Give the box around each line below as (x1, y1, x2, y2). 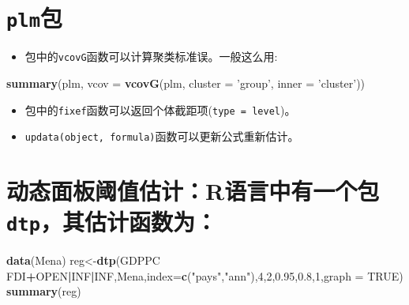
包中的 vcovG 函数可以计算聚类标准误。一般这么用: (24, 48, 278, 65)
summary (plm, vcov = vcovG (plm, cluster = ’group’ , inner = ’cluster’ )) (6, 74, 366, 91)
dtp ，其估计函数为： (6, 205, 217, 238)
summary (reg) (6, 283, 81, 299)
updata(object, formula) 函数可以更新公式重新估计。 (24, 128, 299, 145)
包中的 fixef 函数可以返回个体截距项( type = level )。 (24, 101, 296, 118)
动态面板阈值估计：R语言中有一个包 (6, 175, 380, 206)
